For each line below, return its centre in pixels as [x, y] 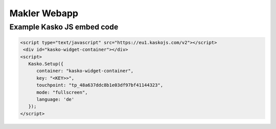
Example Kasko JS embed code [64, 27]
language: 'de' [55, 99]
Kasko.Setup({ [46, 64]
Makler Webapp [44, 13]
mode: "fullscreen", [62, 92]
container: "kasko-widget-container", [85, 71]
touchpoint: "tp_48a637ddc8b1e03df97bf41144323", [100, 85]
